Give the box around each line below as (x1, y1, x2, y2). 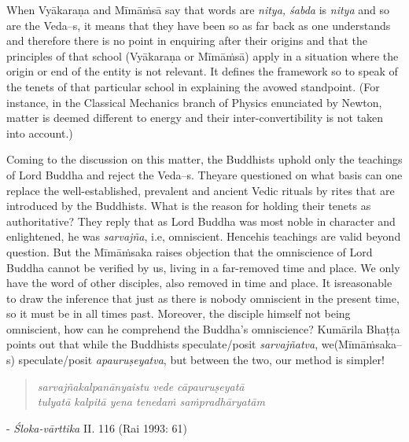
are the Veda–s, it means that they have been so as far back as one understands (6, 17, 391, 33)
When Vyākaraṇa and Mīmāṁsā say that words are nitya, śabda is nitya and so (6, 2, 389, 17)
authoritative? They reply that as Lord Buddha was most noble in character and (6, 212, 396, 229)
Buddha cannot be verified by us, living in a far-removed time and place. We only (6, 259, 400, 275)
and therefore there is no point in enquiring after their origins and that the (6, 32, 367, 49)
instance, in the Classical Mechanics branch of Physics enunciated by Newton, (6, 94, 382, 110)
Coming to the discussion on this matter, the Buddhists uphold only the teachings (6, 151, 403, 168)
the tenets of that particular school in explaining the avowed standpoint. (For (6, 78, 380, 94)
